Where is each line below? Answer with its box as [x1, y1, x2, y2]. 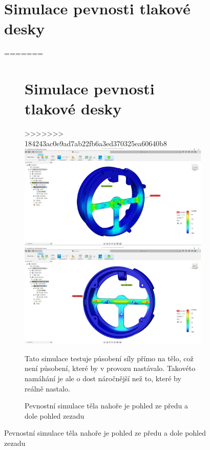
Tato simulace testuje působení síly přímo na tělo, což [25, 353, 194, 363]
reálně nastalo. [25, 383, 70, 394]
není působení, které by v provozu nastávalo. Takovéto [25, 363, 196, 374]
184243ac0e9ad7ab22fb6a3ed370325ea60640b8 [25, 138, 167, 148]
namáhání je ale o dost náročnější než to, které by [25, 373, 181, 384]
